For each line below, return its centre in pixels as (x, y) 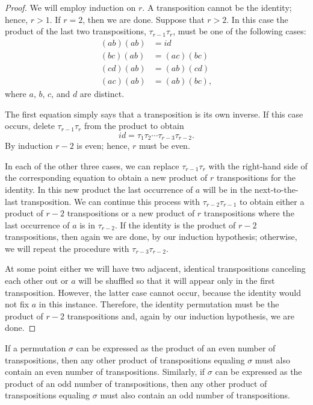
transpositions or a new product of (131, 213)
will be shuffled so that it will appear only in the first (177, 281)
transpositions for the (256, 177)
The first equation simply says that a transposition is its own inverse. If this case (154, 114)
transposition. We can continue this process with (110, 201)
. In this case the (257, 19)
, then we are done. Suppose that (144, 19)
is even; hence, (103, 146)
